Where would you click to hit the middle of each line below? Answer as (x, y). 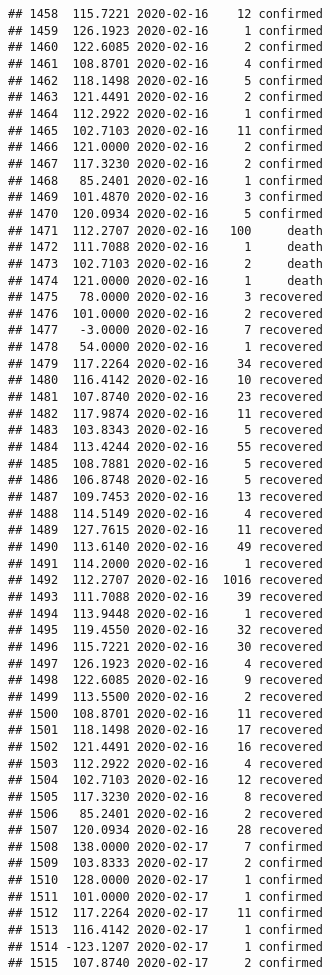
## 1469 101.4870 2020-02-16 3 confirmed (165, 197)
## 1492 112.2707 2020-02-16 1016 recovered (165, 580)
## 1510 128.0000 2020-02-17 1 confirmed (165, 880)
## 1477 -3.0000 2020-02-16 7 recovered (165, 330)
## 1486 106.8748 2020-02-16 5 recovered (165, 480)
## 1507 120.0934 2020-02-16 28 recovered (165, 830)
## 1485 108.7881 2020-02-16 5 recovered (165, 463)
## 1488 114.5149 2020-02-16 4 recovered (165, 513)
